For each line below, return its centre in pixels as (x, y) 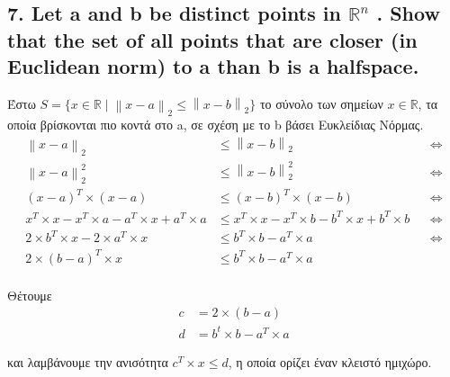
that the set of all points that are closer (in (212, 39)
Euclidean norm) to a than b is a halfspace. (213, 66)
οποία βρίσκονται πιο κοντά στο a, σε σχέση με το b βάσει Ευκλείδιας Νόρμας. (216, 125)
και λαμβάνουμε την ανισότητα (88, 361)
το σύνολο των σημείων (321, 103)
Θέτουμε (30, 295)
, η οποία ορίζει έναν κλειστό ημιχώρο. (330, 361)
